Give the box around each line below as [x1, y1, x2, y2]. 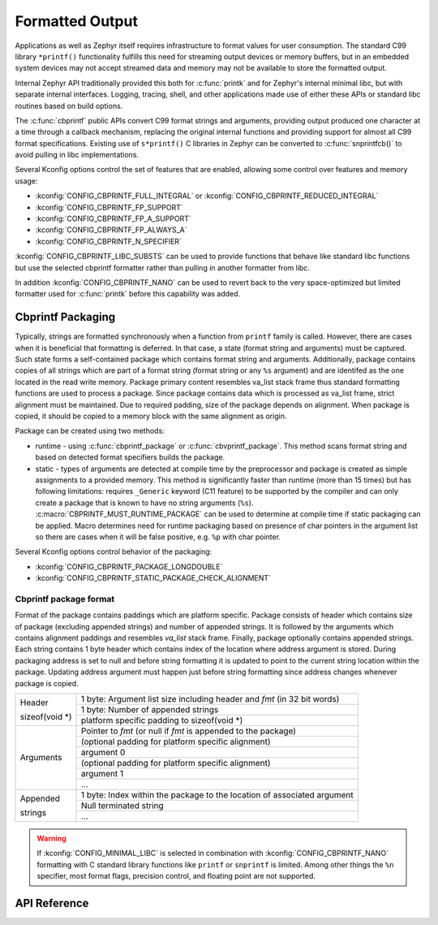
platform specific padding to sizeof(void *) [81, 715, 243, 726]
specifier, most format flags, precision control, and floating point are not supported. [36, 871, 316, 881]
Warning [36, 833, 67, 843]
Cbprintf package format [15, 593, 115, 604]
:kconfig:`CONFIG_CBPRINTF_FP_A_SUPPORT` [35, 214, 192, 223]
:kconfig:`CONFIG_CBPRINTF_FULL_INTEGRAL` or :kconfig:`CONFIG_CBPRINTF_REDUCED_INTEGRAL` [35, 191, 379, 201]
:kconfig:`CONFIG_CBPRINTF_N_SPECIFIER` [35, 236, 182, 246]
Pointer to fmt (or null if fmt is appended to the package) [81, 725, 296, 737]
